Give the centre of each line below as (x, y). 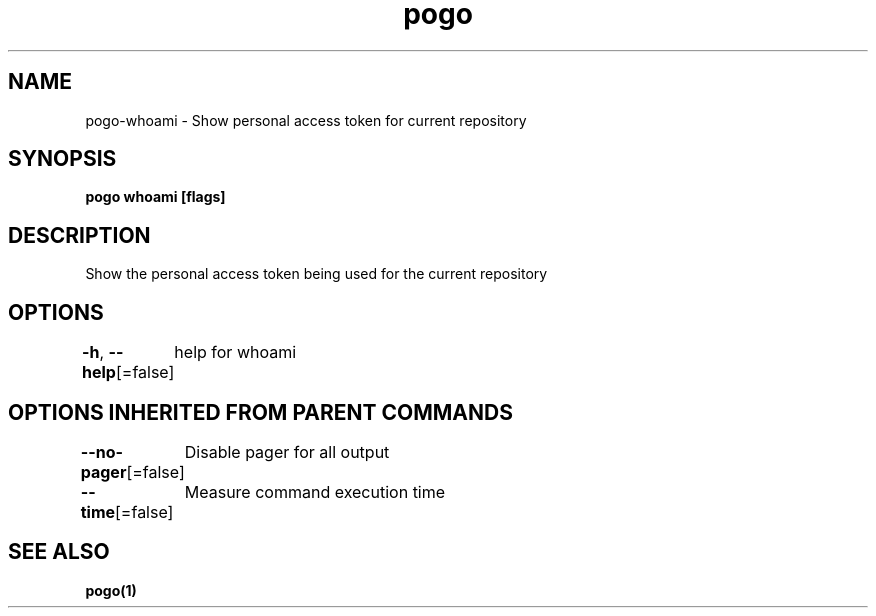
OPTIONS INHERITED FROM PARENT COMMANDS (260, 412)
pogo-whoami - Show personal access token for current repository (306, 120)
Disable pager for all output (287, 451)
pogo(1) (111, 590)
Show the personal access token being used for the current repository (316, 274)
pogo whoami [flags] (155, 197)
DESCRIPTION (79, 235)
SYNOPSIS (62, 159)
